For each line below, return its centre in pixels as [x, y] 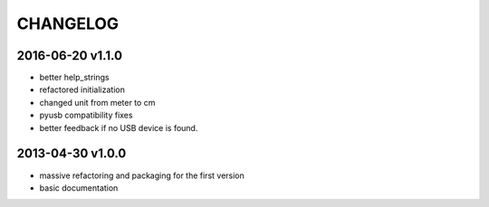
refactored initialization [82, 89]
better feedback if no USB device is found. [119, 127]
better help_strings [74, 78]
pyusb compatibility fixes [86, 115]
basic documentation [79, 188]
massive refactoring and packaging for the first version [142, 175]
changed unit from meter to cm [97, 102]
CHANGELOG [68, 24]
